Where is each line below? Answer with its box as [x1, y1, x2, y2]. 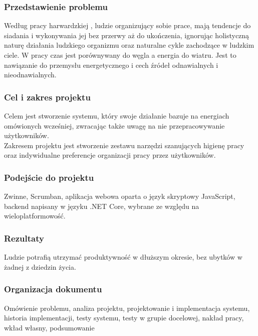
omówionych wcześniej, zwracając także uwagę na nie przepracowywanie [4, 120, 225, 131]
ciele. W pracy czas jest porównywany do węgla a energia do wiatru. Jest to [4, 50, 236, 60]
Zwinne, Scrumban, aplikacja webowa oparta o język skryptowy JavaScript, [4, 191, 235, 201]
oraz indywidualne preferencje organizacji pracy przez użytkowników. [4, 150, 216, 160]
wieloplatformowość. [4, 210, 66, 221]
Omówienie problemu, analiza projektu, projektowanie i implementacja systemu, [4, 302, 250, 313]
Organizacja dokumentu [4, 283, 102, 295]
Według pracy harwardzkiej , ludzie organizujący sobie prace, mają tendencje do [4, 20, 251, 31]
